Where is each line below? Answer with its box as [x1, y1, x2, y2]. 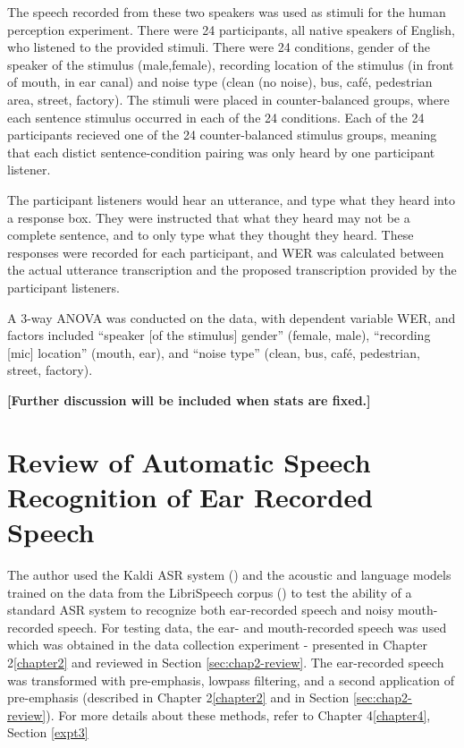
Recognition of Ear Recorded [7, 478, 374, 514]
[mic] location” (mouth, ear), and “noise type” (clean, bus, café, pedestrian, [7, 343, 420, 361]
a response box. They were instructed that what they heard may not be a [7, 208, 410, 226]
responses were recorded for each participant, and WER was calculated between [7, 242, 444, 261]
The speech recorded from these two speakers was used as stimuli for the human [7, 3, 446, 21]
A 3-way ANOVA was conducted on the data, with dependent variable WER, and [7, 308, 456, 327]
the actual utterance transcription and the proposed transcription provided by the [7, 260, 457, 279]
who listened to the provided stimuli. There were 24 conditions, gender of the [7, 38, 430, 56]
